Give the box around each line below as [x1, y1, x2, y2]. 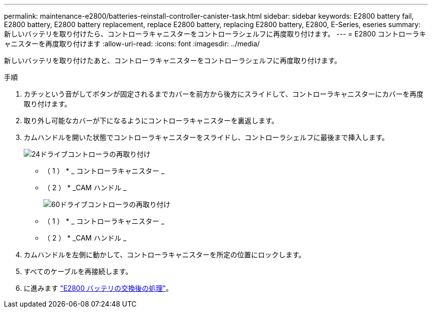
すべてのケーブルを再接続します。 [24, 267, 133, 276]
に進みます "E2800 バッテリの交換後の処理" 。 [24, 284, 173, 292]
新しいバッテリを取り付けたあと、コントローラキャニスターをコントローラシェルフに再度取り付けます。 [4, 56, 341, 65]
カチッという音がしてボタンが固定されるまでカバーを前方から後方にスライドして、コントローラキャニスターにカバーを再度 [24, 90, 424, 98]
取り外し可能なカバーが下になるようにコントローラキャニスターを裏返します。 [24, 116, 279, 125]
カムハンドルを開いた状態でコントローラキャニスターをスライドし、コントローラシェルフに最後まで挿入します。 [24, 133, 389, 141]
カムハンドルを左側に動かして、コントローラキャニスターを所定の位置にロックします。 [24, 250, 306, 259]
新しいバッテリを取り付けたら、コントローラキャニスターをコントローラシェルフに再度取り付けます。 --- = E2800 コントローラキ [4, 30, 426, 38]
